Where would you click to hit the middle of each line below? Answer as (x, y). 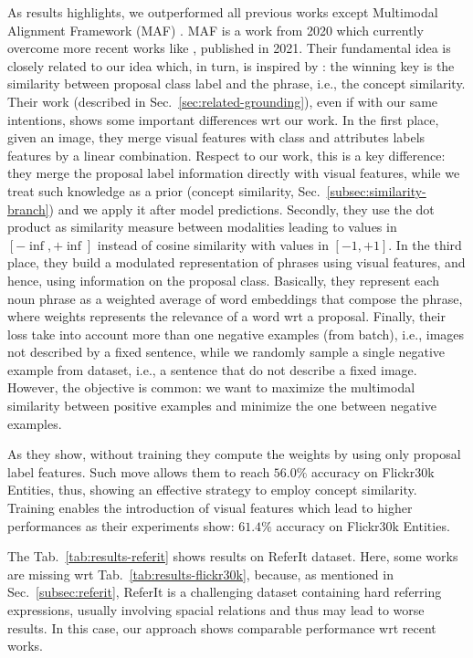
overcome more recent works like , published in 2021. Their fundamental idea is (229, 48)
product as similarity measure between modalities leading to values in (202, 227)
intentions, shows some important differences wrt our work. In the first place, (223, 119)
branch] (28, 209)
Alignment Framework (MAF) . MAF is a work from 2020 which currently (215, 30)
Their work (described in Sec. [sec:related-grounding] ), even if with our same (223, 101)
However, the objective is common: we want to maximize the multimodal (211, 387)
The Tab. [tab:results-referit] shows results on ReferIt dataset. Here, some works (233, 556)
